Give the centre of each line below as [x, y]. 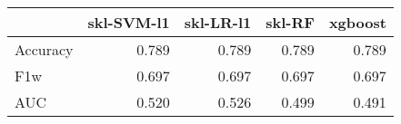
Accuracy [44, 49]
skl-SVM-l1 [129, 22]
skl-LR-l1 [218, 22]
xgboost [357, 22]
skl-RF [290, 22]
